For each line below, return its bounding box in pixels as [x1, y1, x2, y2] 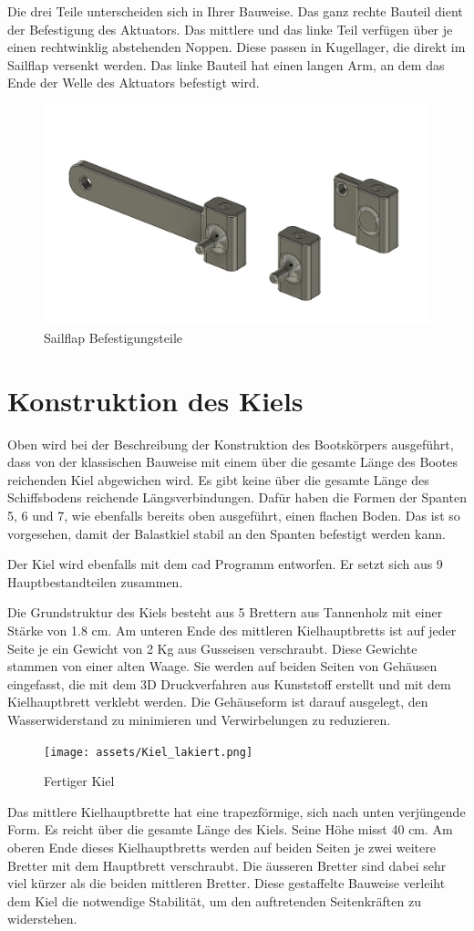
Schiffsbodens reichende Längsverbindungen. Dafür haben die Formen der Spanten [7, 488, 467, 507]
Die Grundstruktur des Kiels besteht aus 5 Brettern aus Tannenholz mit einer [7, 603, 443, 622]
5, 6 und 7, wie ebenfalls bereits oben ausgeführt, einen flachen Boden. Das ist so [7, 506, 460, 525]
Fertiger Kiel [44, 771, 115, 791]
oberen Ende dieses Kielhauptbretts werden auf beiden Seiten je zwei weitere [7, 838, 436, 857]
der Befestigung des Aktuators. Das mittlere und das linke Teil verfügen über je [7, 19, 453, 38]
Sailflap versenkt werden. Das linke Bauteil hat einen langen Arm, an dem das [7, 55, 445, 74]
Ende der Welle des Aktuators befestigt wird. [7, 73, 260, 92]
